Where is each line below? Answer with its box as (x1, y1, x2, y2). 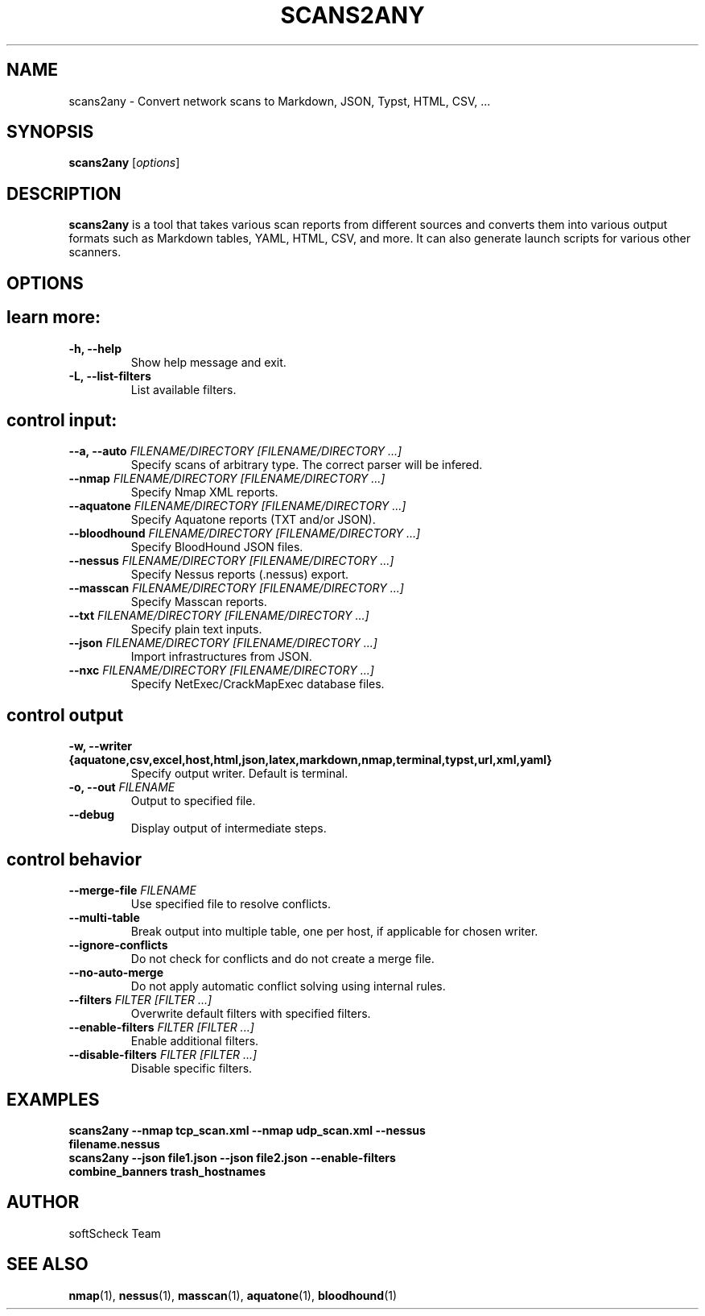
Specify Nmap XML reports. (130, 485, 278, 500)
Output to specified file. (130, 794, 256, 808)
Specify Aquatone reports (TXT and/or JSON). (130, 513, 376, 527)
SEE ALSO (6, 1254, 89, 1275)
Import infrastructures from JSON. (130, 650, 312, 664)
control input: (6, 409, 117, 430)
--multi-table (68, 911, 140, 925)
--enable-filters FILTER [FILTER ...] (68, 1020, 254, 1035)
